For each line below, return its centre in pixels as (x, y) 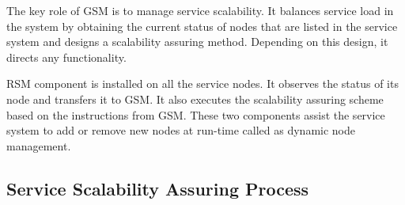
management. (39, 145)
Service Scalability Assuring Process (158, 188)
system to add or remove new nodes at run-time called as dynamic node (181, 130)
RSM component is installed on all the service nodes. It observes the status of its (202, 84)
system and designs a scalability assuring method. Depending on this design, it (197, 42)
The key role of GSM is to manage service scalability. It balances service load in (200, 10)
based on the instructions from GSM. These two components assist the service (196, 114)
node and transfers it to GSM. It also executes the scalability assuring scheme (195, 99)
